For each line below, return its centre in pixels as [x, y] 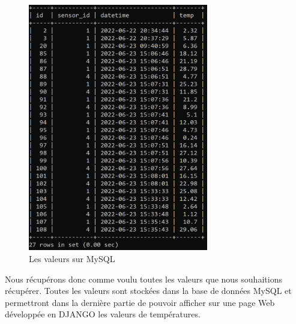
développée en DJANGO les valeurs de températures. [103, 314]
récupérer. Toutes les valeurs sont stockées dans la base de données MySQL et [148, 291]
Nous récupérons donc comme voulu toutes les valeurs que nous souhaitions [143, 279]
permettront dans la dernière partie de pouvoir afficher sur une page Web [140, 302]
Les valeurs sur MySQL [72, 259]
